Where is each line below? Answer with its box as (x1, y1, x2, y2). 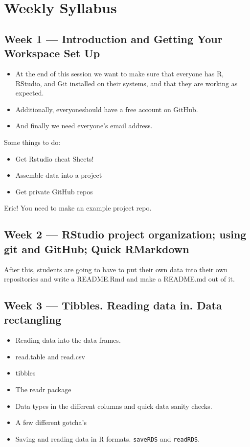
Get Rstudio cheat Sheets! (15, 153, 94, 164)
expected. (15, 88, 44, 98)
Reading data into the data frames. (15, 335, 121, 345)
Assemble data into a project (15, 170, 102, 180)
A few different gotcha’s (15, 417, 87, 427)
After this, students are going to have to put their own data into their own (4, 264, 228, 274)
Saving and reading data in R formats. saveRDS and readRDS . (15, 433, 200, 444)
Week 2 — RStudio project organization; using (4, 227, 247, 242)
